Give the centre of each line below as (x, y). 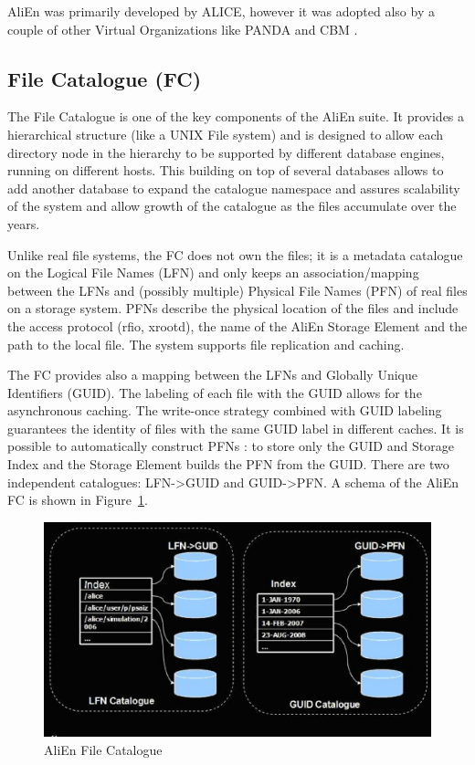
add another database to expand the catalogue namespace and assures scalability (234, 188)
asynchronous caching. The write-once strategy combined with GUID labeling (225, 410)
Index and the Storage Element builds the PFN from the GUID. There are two (228, 464)
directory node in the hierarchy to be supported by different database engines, (226, 152)
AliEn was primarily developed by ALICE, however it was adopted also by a (221, 11)
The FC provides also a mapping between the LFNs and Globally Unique (212, 375)
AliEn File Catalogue (103, 749)
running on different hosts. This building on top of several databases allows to (226, 170)
